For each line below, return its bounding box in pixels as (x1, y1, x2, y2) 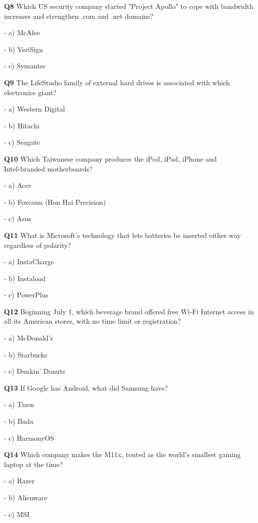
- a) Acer (4, 180, 31, 190)
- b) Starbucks (4, 349, 48, 359)
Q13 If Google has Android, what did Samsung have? (4, 382, 168, 393)
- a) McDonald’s (4, 333, 54, 343)
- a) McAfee (4, 27, 40, 38)
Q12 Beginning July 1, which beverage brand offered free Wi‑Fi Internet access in (4, 306, 254, 316)
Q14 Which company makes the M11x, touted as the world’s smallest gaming (4, 449, 241, 460)
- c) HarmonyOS (4, 432, 54, 443)
